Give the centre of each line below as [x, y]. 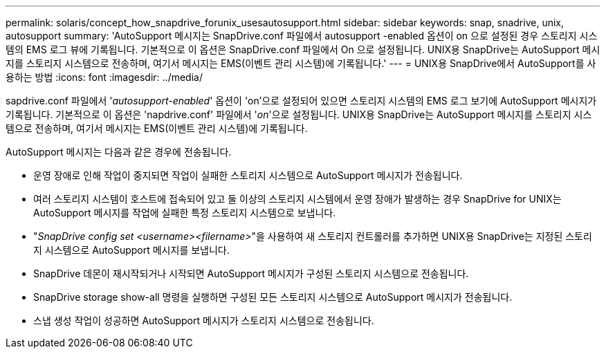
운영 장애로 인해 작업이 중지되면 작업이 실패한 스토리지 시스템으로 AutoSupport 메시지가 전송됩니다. [248, 175]
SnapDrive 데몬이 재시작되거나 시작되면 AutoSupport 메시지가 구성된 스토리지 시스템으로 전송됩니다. [251, 273]
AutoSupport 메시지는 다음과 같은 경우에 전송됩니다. [119, 152]
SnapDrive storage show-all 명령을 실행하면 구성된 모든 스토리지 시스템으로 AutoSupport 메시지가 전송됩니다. [273, 297]
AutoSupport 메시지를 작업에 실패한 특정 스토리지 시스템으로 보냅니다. [185, 213]
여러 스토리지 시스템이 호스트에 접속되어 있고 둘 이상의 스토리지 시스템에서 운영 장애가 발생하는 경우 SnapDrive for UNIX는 [297, 199]
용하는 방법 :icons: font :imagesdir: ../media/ [104, 77]
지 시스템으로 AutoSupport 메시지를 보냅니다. [131, 250]
